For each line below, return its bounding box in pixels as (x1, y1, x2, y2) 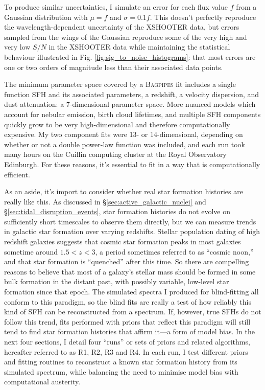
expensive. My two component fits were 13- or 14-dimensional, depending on (4, 129, 243, 140)
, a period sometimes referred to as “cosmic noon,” (95, 246, 254, 257)
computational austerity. (4, 376, 81, 387)
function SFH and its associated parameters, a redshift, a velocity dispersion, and (4, 88, 259, 99)
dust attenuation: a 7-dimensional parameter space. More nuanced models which (4, 99, 256, 109)
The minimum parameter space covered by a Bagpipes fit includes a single (4, 79, 236, 89)
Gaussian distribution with (4, 11, 88, 22)
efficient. (4, 169, 30, 179)
